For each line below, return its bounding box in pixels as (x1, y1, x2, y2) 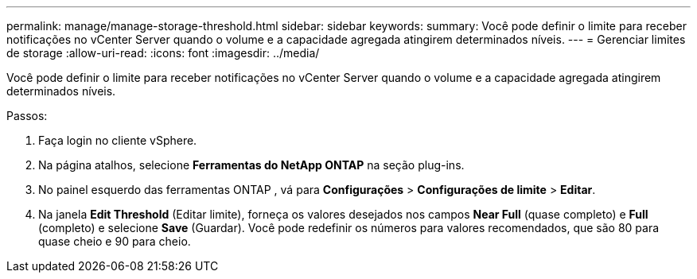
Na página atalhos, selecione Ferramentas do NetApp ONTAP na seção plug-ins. (38, 158, 465, 172)
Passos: (6, 109, 48, 122)
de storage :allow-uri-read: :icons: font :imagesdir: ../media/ (6, 46, 320, 60)
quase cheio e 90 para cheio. (38, 234, 191, 248)
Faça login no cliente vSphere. (38, 134, 197, 147)
